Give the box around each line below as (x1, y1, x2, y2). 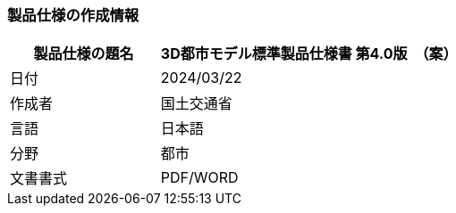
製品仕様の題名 (33, 45, 134, 63)
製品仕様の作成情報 (7, 6, 139, 24)
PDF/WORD (160, 168, 239, 187)
